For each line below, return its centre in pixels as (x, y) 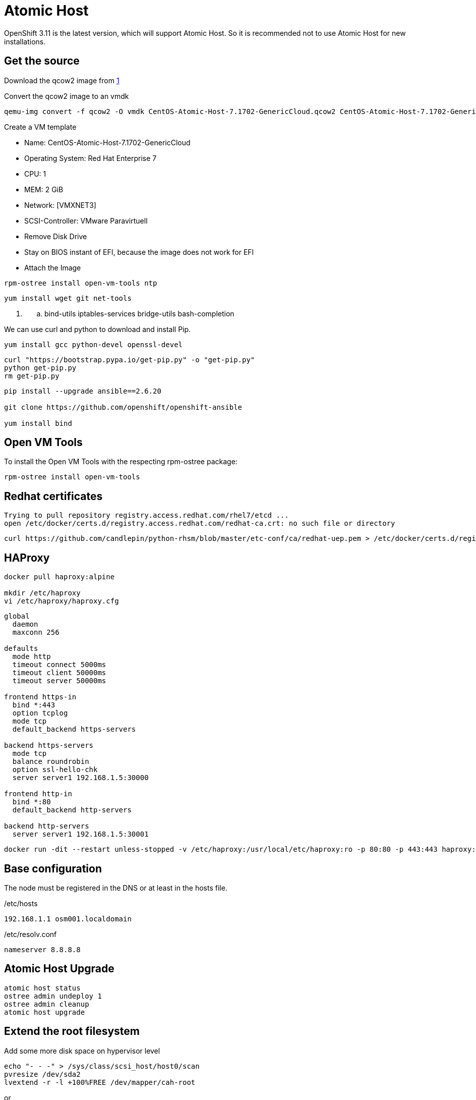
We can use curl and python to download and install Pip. (98, 329)
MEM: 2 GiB (44, 189)
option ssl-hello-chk (55, 770)
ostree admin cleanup (47, 1004)
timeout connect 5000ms (59, 665)
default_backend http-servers (72, 810)
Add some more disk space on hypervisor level (82, 1051)
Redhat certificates (53, 496)
